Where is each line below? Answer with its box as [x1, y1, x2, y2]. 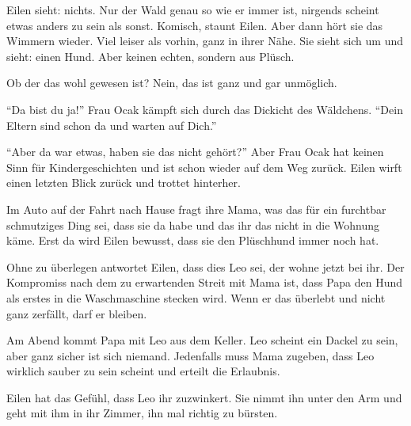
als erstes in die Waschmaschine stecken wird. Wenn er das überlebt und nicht [6, 289, 386, 306]
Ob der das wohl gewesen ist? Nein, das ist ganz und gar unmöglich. [6, 74, 337, 91]
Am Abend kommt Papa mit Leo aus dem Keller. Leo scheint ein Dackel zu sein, [6, 332, 398, 348]
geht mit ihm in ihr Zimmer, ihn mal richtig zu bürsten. [6, 405, 278, 421]
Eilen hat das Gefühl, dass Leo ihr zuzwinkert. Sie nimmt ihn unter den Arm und [6, 389, 402, 405]
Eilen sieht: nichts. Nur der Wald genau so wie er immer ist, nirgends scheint [6, 2, 379, 17]
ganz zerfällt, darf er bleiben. [6, 305, 147, 321]
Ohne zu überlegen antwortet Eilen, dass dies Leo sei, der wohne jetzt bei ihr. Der [6, 258, 405, 275]
